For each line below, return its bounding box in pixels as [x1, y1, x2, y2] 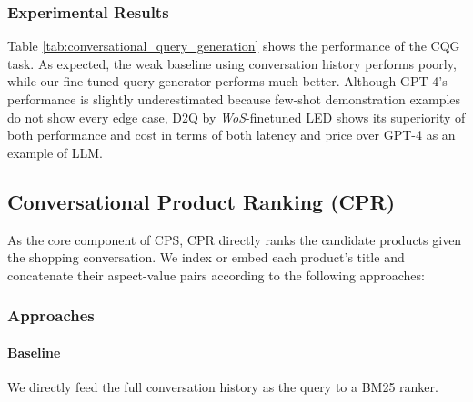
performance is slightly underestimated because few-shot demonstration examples [7, 90, 461, 108]
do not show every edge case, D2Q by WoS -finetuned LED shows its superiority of [7, 107, 466, 126]
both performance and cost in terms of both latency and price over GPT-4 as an [7, 125, 456, 144]
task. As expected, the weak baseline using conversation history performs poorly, [7, 54, 457, 73]
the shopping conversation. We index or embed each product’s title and [7, 248, 405, 267]
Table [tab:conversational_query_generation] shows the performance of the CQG [7, 36, 460, 55]
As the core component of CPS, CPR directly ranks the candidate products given [7, 230, 462, 249]
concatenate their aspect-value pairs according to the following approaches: [7, 265, 425, 284]
